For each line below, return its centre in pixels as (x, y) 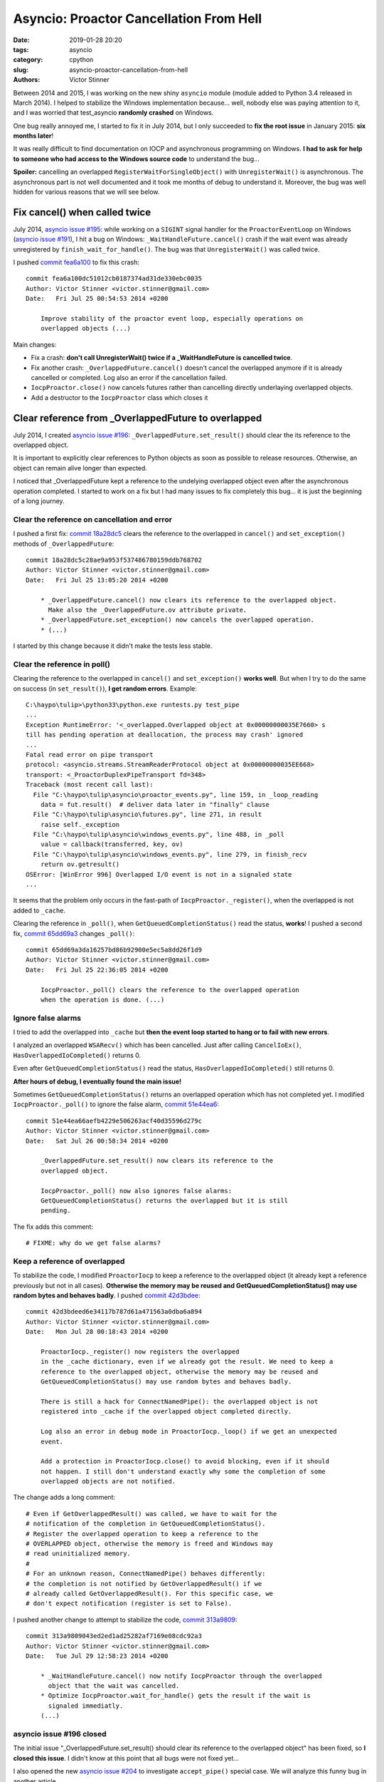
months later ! (33, 136)
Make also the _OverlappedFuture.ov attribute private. (148, 610)
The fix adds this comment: (53, 1227)
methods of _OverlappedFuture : (64, 544)
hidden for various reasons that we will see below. (86, 192)
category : (28, 60)
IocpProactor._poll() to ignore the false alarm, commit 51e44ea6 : (116, 1104)
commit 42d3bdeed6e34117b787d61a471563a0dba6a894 (114, 1312)
